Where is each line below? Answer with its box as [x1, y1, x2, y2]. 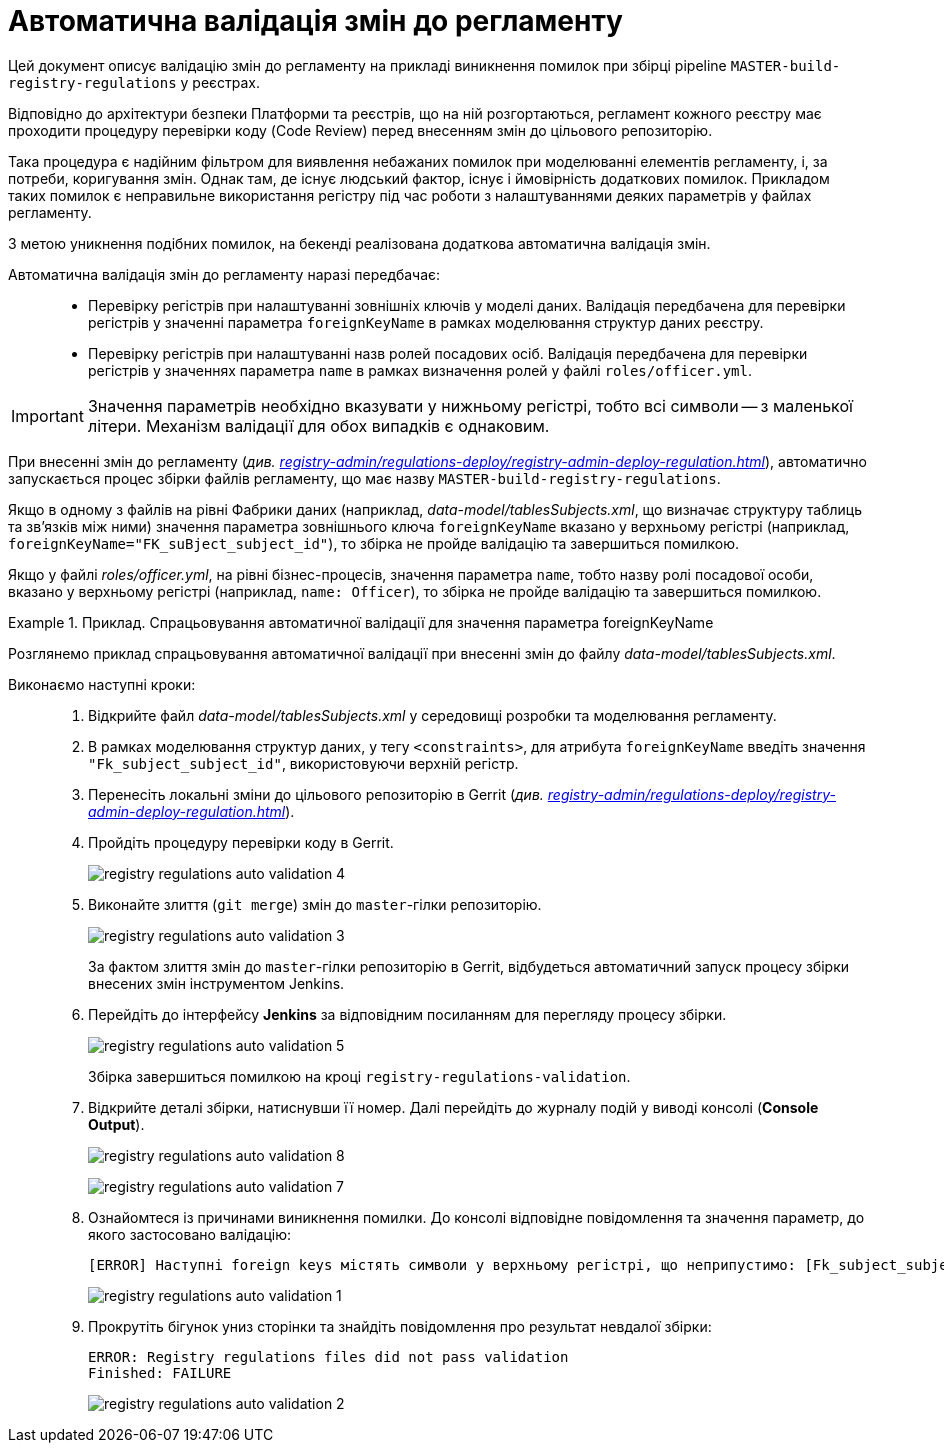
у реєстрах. [180, 73, 261, 91]
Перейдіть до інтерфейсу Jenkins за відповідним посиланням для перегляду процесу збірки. [88, 1005, 727, 1023]
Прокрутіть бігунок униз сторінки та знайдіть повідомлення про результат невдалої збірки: [88, 1317, 712, 1335]
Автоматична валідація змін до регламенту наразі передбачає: [8, 265, 441, 283]
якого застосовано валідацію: [88, 1225, 292, 1243]
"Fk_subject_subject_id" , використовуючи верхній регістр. [88, 754, 519, 772]
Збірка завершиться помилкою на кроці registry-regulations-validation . [88, 1067, 631, 1085]
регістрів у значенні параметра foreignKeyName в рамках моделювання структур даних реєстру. [88, 313, 764, 331]
